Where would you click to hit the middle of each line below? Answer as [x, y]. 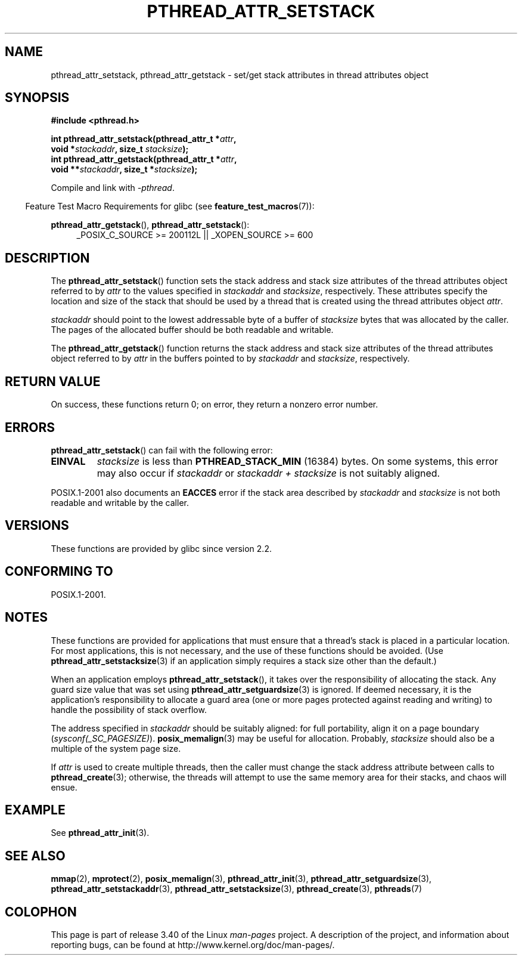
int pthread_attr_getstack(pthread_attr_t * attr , [144, 159]
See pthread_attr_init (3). [100, 833]
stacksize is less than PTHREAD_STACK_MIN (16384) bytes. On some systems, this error [297, 461]
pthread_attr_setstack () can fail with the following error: [162, 450]
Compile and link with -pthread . [113, 188]
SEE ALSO [35, 856]
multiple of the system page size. [116, 748]
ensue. [64, 787]
